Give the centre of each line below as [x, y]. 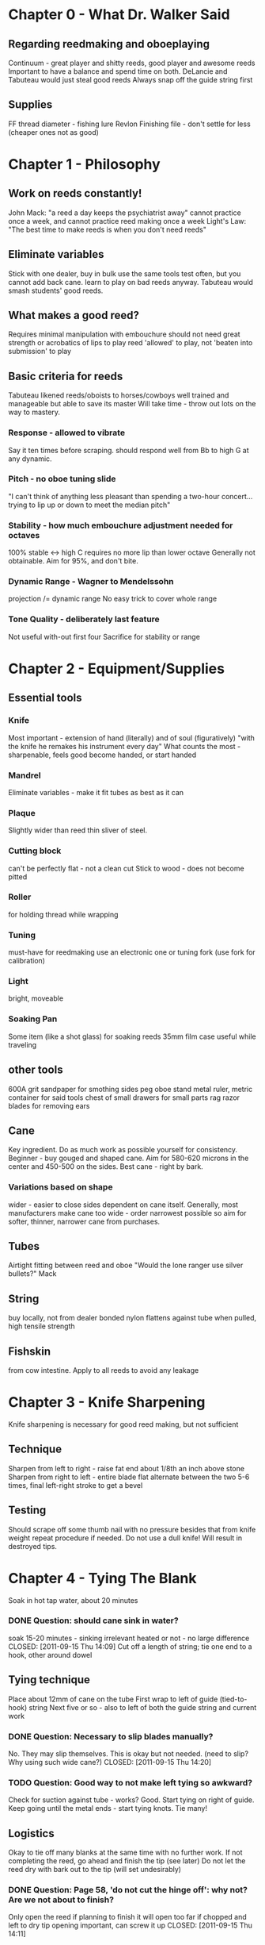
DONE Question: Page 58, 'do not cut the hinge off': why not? [128, 1889]
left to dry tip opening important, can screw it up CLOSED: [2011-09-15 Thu [131, 1925]
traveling [23, 1044]
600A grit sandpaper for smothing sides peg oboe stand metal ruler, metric [131, 1089]
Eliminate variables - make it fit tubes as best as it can [96, 792]
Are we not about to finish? [61, 1900]
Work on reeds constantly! [75, 193]
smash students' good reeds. [56, 290]
